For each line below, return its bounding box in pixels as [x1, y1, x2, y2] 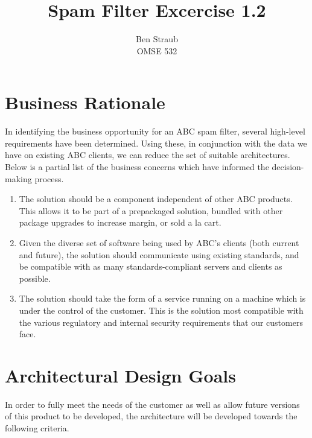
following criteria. [5, 422, 69, 434]
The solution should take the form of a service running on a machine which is [19, 292, 306, 305]
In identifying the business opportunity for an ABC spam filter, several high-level [5, 125, 305, 138]
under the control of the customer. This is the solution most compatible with [19, 303, 304, 316]
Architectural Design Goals [5, 363, 236, 387]
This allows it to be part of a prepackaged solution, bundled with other [19, 204, 283, 217]
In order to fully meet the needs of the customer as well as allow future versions [5, 398, 300, 410]
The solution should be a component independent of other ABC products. [19, 192, 293, 205]
